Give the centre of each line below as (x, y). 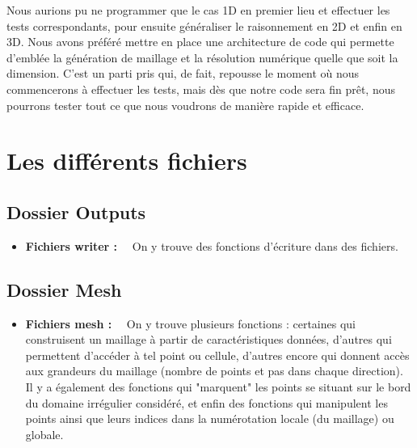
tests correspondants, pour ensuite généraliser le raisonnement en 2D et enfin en (204, 25)
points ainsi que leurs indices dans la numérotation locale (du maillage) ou (210, 418)
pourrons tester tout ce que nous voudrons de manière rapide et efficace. (185, 105)
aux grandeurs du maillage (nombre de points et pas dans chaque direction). (214, 371)
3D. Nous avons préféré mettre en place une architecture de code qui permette (200, 42)
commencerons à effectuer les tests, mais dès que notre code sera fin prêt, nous (201, 89)
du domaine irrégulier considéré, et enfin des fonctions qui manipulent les (206, 402)
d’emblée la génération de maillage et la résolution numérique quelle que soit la (202, 57)
